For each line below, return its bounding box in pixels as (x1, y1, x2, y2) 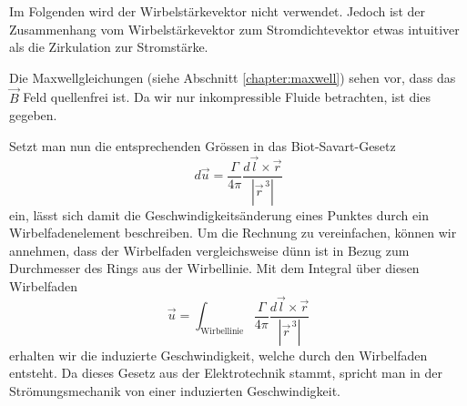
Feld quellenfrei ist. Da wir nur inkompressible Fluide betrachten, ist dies (23, 87, 431, 107)
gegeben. (9, 106, 57, 125)
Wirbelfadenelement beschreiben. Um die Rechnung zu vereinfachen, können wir (9, 223, 457, 242)
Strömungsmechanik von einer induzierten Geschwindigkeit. (9, 381, 340, 400)
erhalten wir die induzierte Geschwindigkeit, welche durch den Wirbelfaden (9, 345, 428, 364)
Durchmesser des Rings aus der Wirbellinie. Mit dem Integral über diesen (9, 259, 420, 278)
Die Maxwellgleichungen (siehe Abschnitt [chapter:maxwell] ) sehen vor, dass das (9, 67, 456, 86)
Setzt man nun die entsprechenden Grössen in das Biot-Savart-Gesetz (9, 136, 396, 155)
